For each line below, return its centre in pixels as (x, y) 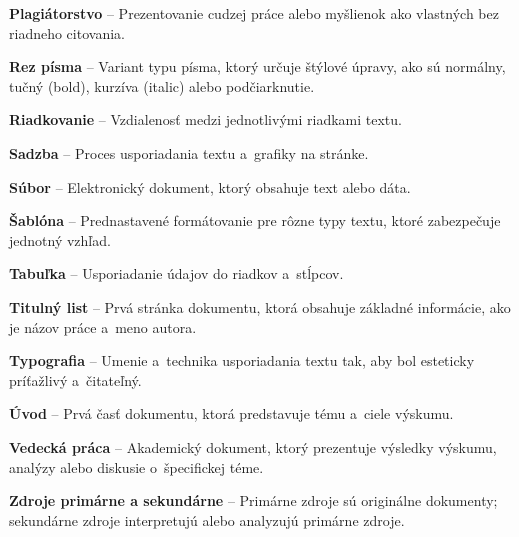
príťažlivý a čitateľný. (75, 379)
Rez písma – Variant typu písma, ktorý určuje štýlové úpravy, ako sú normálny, (257, 66)
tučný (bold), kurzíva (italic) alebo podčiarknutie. (162, 85)
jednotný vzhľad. (60, 239)
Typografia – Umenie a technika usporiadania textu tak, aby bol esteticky (242, 360)
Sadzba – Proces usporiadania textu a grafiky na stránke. (189, 152)
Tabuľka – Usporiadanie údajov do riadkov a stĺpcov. (176, 273)
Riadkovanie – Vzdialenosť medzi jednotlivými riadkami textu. (205, 119)
